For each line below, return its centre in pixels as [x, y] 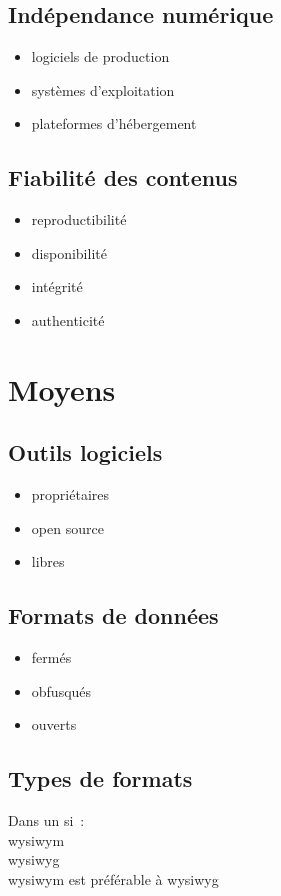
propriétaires [70, 494]
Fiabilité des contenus [123, 177]
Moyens [62, 388]
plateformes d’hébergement [114, 123]
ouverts [54, 724]
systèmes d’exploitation [103, 89]
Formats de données [113, 615]
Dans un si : [46, 820]
